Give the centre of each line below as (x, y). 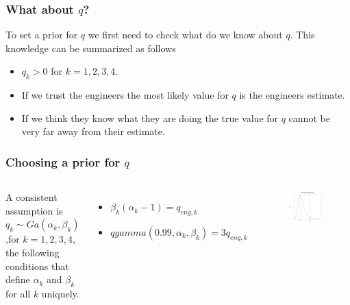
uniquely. (60, 293)
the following (33, 252)
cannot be (309, 118)
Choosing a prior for (63, 161)
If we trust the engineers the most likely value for (125, 95)
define (18, 279)
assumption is (34, 210)
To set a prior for (42, 35)
